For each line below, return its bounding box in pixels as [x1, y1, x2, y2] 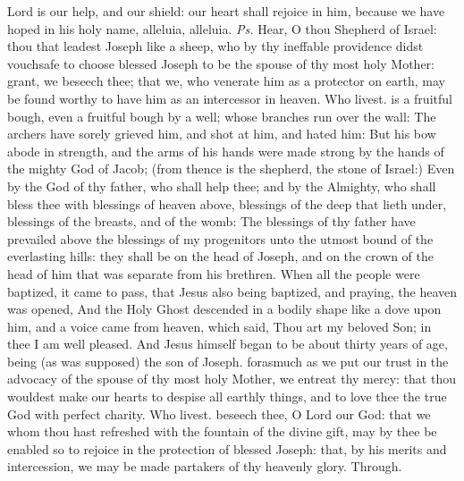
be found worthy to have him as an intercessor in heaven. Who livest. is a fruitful [7, 89, 452, 107]
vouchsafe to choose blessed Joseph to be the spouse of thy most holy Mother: [7, 54, 434, 72]
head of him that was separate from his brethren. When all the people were [7, 264, 420, 283]
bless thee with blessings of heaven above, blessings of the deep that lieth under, [7, 194, 447, 213]
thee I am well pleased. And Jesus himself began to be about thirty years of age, [7, 334, 448, 353]
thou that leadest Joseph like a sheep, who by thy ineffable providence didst [7, 37, 424, 55]
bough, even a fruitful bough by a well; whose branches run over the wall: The [7, 106, 436, 125]
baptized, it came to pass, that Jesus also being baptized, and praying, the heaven [7, 282, 458, 300]
